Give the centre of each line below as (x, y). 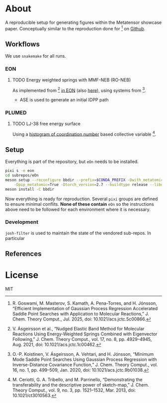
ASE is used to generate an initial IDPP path (64, 100)
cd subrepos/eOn (22, 175)
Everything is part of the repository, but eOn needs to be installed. (72, 161)
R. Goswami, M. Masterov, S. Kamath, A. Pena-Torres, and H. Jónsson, (85, 303)
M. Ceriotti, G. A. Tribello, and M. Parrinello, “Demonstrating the (77, 380)
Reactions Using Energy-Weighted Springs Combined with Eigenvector (85, 334)
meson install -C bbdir (30, 189)
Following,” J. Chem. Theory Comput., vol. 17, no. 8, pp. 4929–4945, (82, 339)
